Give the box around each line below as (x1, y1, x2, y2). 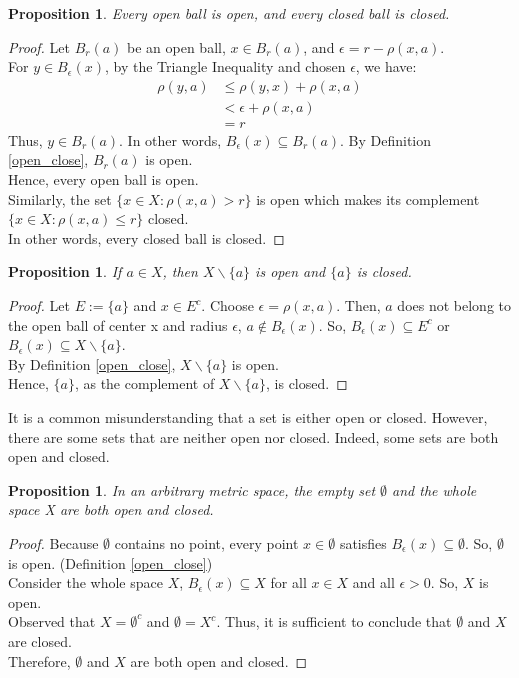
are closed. (8, 630, 72, 651)
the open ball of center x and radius (8, 314, 228, 335)
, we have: (355, 56, 417, 77)
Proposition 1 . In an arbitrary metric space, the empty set (8, 479, 376, 500)
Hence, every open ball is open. (8, 169, 199, 190)
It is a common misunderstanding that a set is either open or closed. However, (8, 407, 488, 427)
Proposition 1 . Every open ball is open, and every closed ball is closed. (8, 3, 450, 23)
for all (270, 572, 307, 593)
